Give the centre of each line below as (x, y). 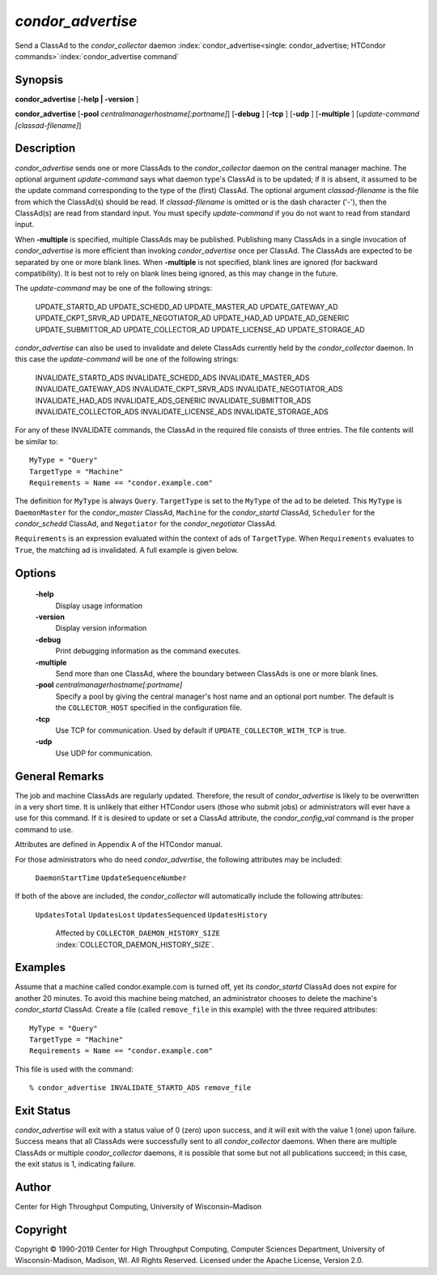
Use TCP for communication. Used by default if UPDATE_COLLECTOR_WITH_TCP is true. (201, 730)
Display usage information (99, 605)
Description (45, 149)
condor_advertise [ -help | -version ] (77, 99)
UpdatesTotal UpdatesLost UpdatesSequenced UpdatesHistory (151, 915)
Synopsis (39, 80)
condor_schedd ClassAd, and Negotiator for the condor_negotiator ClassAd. (146, 524)
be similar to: (36, 441)
